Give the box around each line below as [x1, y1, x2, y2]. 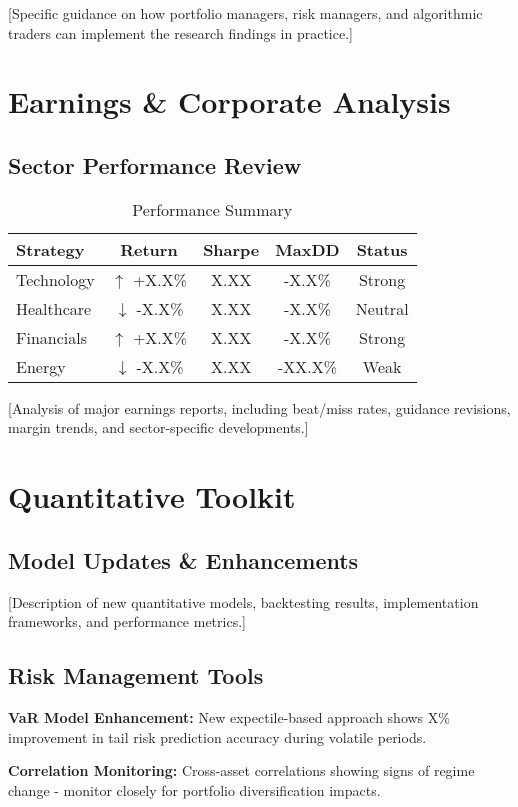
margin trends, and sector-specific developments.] [8, 417, 309, 438]
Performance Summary [132, 197, 293, 221]
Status [356, 237, 408, 261]
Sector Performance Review [8, 149, 302, 180]
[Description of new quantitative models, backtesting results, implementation [8, 591, 479, 612]
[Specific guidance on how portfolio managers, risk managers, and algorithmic [8, 3, 483, 23]
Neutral [355, 296, 409, 320]
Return [120, 237, 178, 261]
